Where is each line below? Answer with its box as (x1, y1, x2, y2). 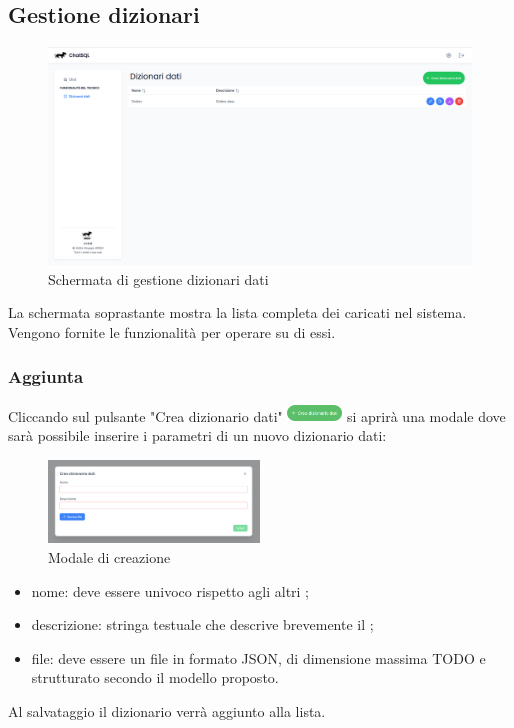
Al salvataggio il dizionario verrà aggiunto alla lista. (8, 700, 326, 721)
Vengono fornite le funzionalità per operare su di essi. (8, 321, 336, 342)
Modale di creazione (48, 547, 171, 567)
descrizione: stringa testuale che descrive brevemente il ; (31, 614, 374, 635)
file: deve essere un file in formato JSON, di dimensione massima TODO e (31, 647, 486, 668)
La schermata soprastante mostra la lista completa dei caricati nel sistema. (8, 302, 467, 323)
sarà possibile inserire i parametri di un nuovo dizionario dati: (8, 424, 387, 445)
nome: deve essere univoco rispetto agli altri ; (31, 580, 310, 601)
